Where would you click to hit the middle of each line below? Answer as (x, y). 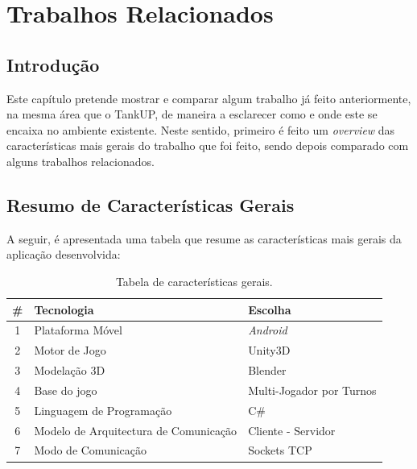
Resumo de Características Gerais (151, 204)
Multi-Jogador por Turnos (312, 390)
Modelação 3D (70, 370)
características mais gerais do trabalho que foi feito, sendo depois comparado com (208, 145)
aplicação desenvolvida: (64, 254)
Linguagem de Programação (103, 410)
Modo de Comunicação (91, 450)
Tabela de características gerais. (194, 281)
